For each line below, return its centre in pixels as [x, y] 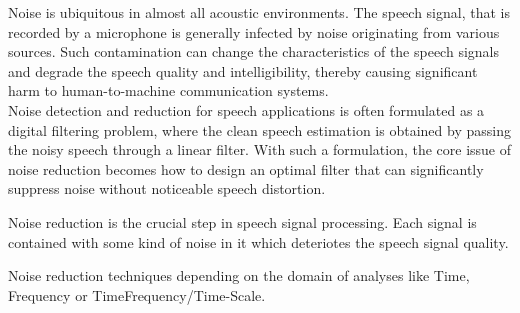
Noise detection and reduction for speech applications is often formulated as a [246, 109]
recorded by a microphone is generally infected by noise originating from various [254, 31]
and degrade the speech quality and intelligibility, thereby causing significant [243, 70]
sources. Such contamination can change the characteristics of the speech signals [253, 51]
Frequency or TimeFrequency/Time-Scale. [137, 294]
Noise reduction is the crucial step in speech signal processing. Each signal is [242, 221]
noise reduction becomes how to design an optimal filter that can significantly [246, 168]
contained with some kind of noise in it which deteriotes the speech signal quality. [258, 241]
